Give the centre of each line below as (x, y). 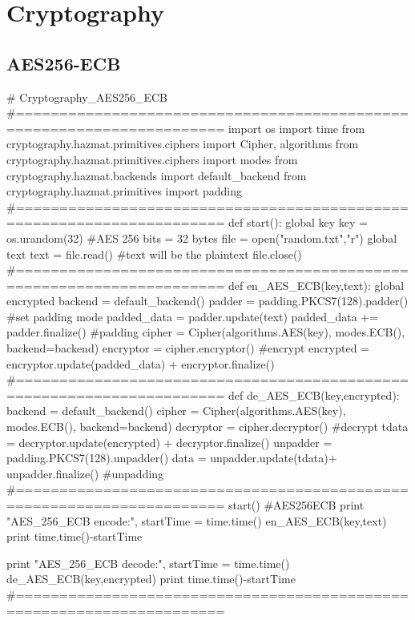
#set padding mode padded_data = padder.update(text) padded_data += (193, 316)
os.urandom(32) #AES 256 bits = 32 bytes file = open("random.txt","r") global (202, 238)
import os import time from (296, 128)
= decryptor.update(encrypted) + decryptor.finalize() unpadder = (169, 442)
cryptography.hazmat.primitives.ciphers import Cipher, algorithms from (183, 144)
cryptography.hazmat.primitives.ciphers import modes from (152, 159)
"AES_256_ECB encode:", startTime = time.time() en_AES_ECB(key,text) (197, 520)
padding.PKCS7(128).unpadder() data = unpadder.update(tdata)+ (172, 458)
